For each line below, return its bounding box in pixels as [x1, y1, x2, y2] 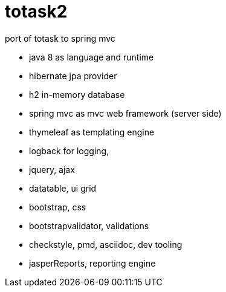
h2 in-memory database [29, 89, 125, 100]
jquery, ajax [29, 164, 75, 175]
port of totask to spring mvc [5, 33, 115, 44]
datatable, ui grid [29, 183, 97, 193]
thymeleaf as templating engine [29, 126, 155, 137]
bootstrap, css [29, 201, 86, 212]
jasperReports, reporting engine [29, 258, 156, 268]
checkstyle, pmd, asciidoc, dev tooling [29, 239, 182, 250]
